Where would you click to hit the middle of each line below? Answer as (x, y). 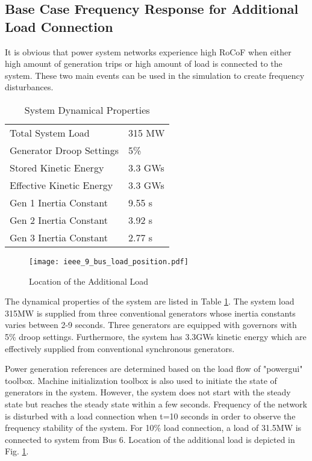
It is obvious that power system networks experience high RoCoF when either (148, 51)
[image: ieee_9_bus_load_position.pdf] (109, 261)
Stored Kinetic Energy (57, 167)
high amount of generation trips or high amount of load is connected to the (144, 63)
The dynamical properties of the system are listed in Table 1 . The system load (150, 301)
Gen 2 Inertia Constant (59, 220)
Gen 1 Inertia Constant (59, 202)
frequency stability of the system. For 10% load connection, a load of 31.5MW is (153, 428)
